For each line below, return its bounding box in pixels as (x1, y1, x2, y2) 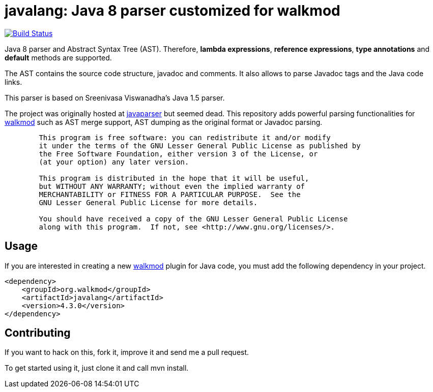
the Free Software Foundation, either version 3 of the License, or (39, 149, 318, 158)
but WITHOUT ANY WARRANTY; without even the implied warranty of (39, 182, 305, 190)
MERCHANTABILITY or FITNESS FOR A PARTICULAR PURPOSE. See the (39, 190, 301, 199)
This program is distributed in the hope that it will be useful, (39, 174, 309, 182)
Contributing (5, 326, 71, 340)
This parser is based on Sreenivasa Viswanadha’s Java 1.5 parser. (5, 93, 225, 102)
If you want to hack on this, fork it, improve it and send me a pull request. (5, 348, 249, 357)
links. (5, 77, 22, 86)
